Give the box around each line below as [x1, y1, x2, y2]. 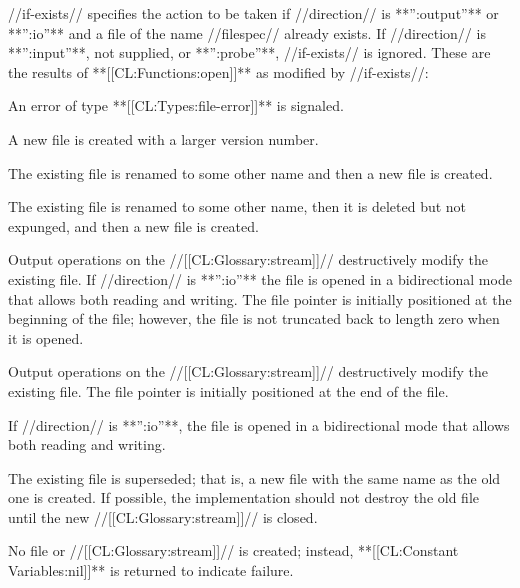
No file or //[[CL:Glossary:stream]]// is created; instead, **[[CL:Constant [8, 540, 459, 561]
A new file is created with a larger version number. [8, 128, 319, 149]
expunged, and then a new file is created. [8, 215, 259, 236]
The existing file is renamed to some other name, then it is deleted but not [8, 196, 467, 217]
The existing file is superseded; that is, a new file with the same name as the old [8, 467, 501, 488]
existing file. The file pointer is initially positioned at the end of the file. [8, 380, 449, 401]
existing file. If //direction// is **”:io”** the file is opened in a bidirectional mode [8, 268, 512, 289]
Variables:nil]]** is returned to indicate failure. [8, 560, 294, 581]
